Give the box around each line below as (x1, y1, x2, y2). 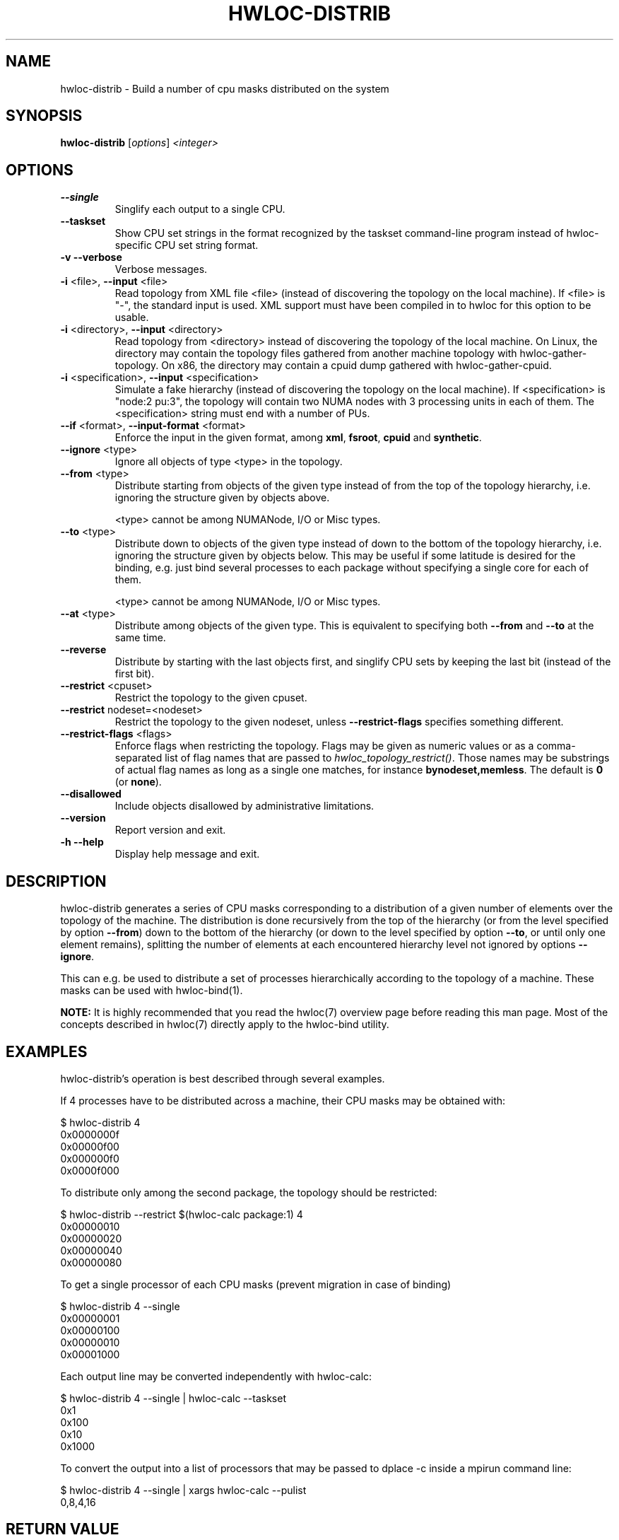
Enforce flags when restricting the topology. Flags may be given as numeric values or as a (114, 740, 534, 752)
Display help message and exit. (114, 848, 260, 861)
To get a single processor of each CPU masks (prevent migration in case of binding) (60, 1278, 452, 1290)
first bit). (114, 667, 155, 680)
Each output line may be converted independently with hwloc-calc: (60, 1370, 372, 1382)
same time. (114, 631, 166, 644)
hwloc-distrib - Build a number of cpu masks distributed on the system (60, 82, 389, 95)
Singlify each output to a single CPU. (114, 203, 285, 216)
